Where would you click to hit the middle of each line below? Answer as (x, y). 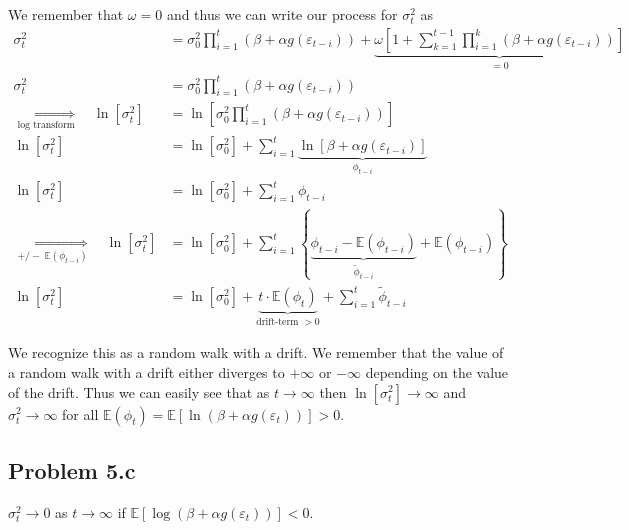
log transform (46, 124)
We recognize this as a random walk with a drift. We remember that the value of (256, 352)
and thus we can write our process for (282, 14)
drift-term (277, 321)
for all (80, 413)
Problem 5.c (72, 469)
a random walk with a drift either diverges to (146, 371)
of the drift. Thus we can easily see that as (139, 391)
